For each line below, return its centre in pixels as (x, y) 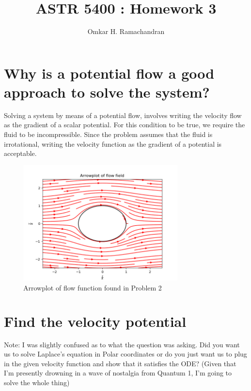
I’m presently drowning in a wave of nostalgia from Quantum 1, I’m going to (118, 373)
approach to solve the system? (107, 92)
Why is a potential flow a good (109, 73)
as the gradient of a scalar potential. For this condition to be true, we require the (125, 125)
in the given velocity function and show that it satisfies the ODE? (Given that (120, 363)
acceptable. (20, 153)
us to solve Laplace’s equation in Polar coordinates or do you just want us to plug (125, 354)
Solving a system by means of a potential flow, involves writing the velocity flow (123, 115)
